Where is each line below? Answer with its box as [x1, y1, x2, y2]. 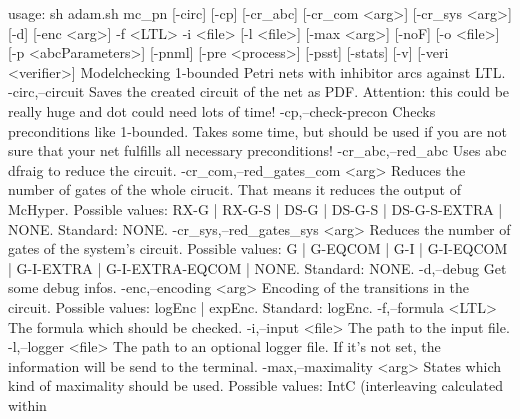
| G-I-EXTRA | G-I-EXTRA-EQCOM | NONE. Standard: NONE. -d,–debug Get [8, 257, 507, 278]
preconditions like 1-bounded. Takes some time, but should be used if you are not [8, 120, 508, 141]
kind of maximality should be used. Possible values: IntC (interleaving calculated [8, 375, 503, 396]
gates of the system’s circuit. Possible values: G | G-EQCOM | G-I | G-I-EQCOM [8, 238, 508, 259]
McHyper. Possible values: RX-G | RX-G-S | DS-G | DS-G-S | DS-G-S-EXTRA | [8, 198, 503, 219]
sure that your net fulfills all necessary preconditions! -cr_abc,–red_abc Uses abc [8, 140, 507, 161]
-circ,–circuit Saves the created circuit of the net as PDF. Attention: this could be [8, 81, 510, 102]
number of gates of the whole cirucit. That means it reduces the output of [8, 179, 461, 200]
